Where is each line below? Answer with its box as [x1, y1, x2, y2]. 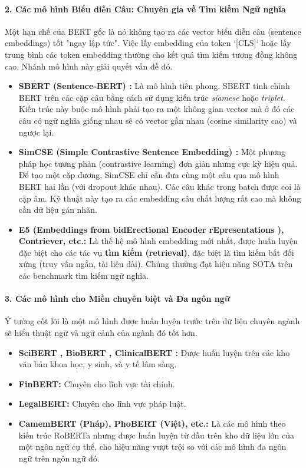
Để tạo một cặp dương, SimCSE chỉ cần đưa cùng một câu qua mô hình [18, 169, 279, 181]
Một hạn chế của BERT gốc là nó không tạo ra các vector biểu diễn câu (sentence [5, 25, 301, 37]
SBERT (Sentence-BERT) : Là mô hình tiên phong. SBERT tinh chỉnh [18, 80, 290, 92]
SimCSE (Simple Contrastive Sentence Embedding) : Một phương [18, 146, 285, 158]
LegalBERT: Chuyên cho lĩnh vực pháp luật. [18, 397, 186, 410]
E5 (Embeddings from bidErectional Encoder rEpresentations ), [18, 223, 284, 235]
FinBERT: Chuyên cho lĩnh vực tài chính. [18, 377, 175, 390]
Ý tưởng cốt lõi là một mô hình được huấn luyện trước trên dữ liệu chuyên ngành [5, 315, 300, 327]
